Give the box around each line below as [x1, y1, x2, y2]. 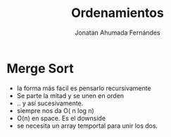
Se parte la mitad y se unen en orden [16, 91, 125, 100]
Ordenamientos [70, 5, 165, 21]
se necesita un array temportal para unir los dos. [16, 121, 158, 130]
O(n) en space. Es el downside [16, 114, 106, 122]
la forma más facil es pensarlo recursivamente [16, 83, 152, 93]
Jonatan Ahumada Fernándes [75, 28, 160, 37]
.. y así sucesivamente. [16, 99, 84, 107]
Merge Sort [6, 60, 75, 76]
